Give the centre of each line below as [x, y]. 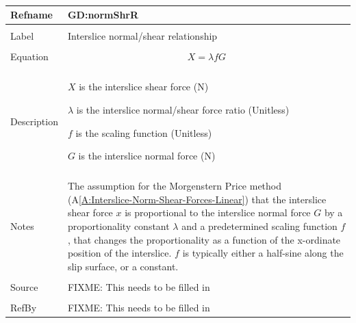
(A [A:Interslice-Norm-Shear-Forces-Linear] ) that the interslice [197, 199]
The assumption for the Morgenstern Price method [175, 186]
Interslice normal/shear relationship [142, 36]
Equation [29, 56]
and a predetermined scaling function [259, 226]
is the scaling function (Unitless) [144, 132]
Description [34, 121]
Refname [31, 15]
